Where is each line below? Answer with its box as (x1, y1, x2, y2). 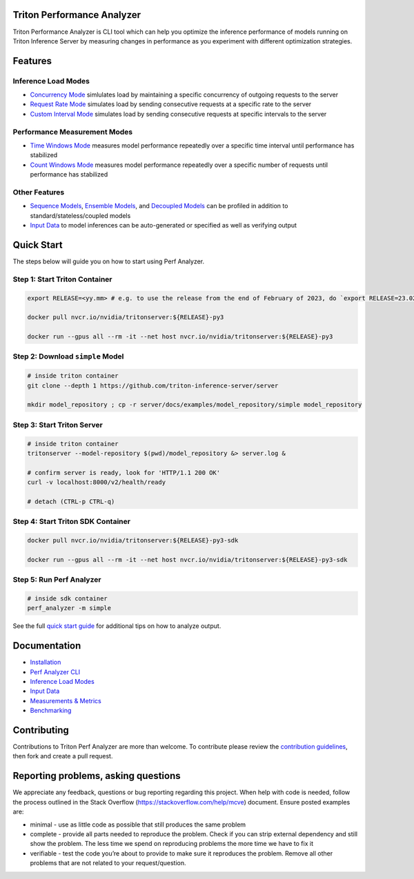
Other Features (12, 187, 65, 196)
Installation (30, 658, 61, 667)
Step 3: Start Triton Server (12, 420, 103, 430)
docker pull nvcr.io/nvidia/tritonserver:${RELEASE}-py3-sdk (27, 536, 239, 545)
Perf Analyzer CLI (30, 667, 81, 676)
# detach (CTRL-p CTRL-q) (27, 497, 115, 505)
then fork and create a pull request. (12, 752, 113, 760)
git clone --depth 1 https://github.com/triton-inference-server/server (27, 381, 279, 390)
